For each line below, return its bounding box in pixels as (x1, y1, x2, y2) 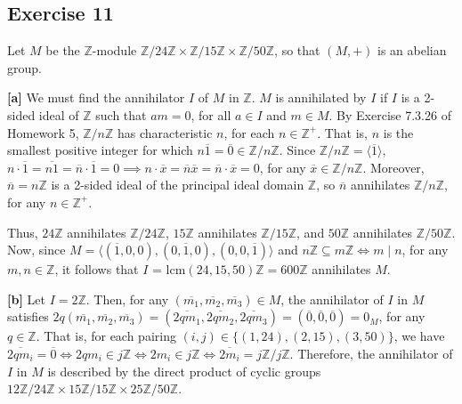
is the (383, 123, 414, 141)
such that (95, 105, 147, 124)
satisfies (7, 307, 49, 326)
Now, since (7, 240, 66, 259)
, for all (190, 105, 231, 124)
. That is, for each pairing (36, 327, 176, 345)
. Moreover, (362, 158, 425, 176)
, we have (393, 327, 445, 345)
